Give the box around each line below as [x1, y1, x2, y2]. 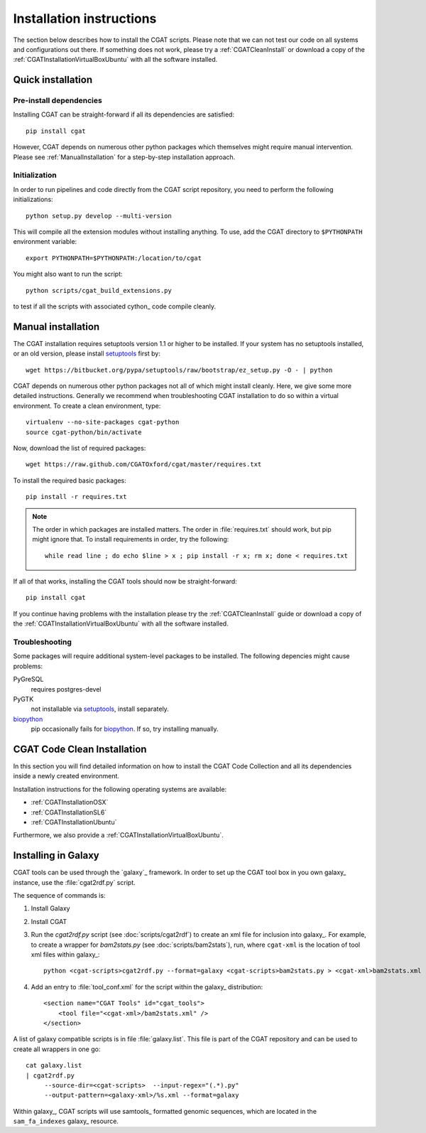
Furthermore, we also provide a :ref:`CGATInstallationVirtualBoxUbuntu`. [13, 831, 224, 839]
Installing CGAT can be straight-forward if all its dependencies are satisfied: [13, 110, 234, 119]
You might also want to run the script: [13, 270, 124, 279]
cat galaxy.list [26, 1061, 82, 1070]
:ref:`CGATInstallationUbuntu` [31, 817, 117, 826]
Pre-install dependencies [13, 96, 102, 106]
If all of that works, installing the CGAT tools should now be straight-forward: [13, 577, 237, 586]
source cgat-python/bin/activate [26, 428, 142, 436]
